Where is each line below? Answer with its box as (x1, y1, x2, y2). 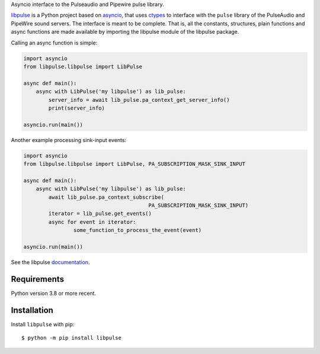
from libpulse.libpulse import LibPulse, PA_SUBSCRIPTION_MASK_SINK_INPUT (23, 160, 246, 168)
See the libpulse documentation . (11, 258, 90, 266)
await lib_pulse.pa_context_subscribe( (48, 194, 164, 201)
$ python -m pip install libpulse (21, 334, 121, 342)
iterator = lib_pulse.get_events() (48, 210, 152, 217)
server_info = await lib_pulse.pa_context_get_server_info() (48, 96, 230, 103)
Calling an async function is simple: (11, 39, 98, 46)
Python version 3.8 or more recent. (11, 289, 97, 297)
